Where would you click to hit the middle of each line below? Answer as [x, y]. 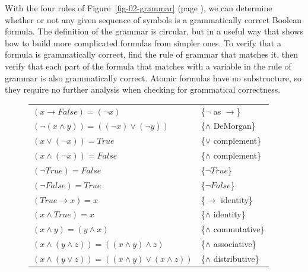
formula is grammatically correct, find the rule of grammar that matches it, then [151, 54]
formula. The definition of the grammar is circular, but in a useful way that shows [154, 31]
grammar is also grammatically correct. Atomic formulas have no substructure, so [153, 78]
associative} [235, 244]
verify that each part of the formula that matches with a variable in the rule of [148, 66]
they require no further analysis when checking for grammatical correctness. [143, 89]
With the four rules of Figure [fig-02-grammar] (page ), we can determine [139, 8]
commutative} [239, 229]
